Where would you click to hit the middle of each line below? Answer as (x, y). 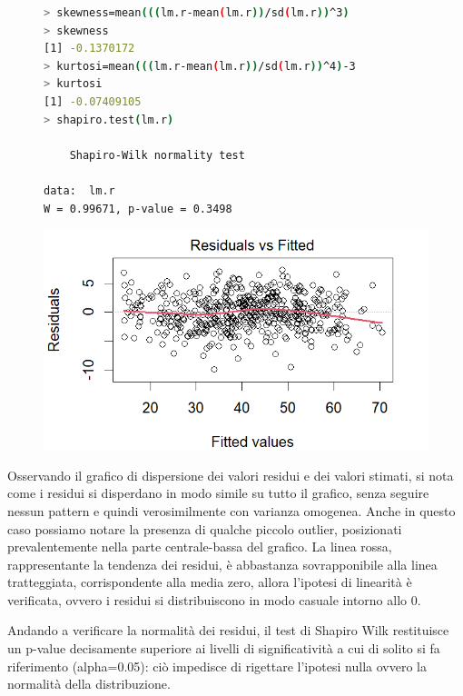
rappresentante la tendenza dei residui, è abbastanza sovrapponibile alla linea (222, 564)
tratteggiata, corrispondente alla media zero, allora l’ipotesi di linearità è (210, 582)
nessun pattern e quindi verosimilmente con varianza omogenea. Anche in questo (231, 510)
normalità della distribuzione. (89, 684)
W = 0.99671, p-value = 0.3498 (138, 209)
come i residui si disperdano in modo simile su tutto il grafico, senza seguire (218, 493)
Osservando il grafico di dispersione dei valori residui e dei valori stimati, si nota (231, 475)
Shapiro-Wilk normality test (157, 155)
